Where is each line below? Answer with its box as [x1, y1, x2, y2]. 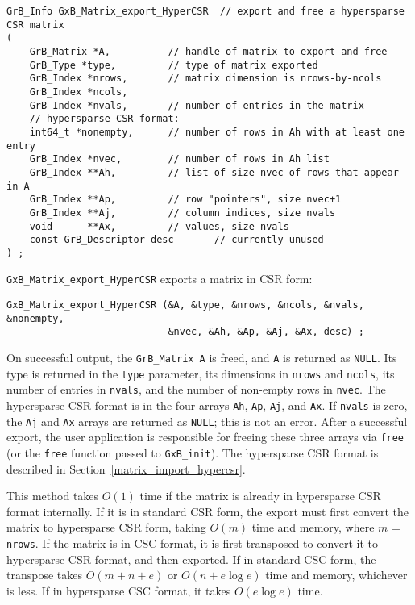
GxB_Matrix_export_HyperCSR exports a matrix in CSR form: [6, 270, 313, 287]
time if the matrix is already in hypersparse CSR [139, 487, 381, 504]
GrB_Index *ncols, [29, 86, 128, 98]
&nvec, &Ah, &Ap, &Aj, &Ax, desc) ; [168, 326, 364, 338]
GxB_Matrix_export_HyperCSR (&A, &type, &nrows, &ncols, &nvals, [6, 299, 364, 311]
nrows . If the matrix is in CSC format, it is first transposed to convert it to [6, 535, 379, 552]
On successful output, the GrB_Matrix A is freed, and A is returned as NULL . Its [6, 349, 397, 366]
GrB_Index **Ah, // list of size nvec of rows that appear [29, 166, 399, 178]
